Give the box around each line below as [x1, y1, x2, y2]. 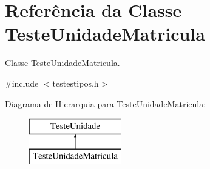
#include [5, 76, 39, 89]
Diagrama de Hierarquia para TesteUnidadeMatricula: [5, 97, 206, 110]
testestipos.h [52, 76, 99, 89]
